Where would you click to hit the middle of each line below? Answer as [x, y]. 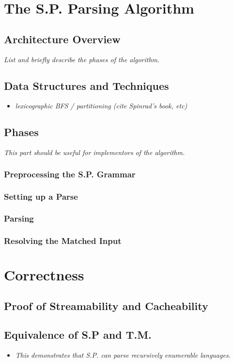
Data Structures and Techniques [86, 85]
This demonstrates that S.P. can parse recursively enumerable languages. [123, 354]
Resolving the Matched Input [63, 241]
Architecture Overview [62, 39]
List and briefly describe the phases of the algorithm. [82, 59]
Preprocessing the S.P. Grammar [70, 174]
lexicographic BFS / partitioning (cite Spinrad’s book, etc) [101, 106]
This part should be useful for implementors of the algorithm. [94, 152]
